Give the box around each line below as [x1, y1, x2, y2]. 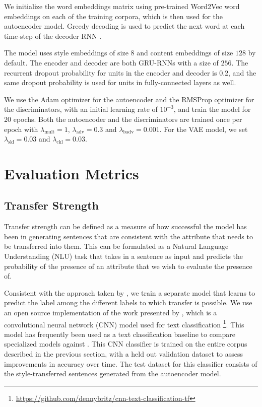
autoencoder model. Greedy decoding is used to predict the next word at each [4, 21, 245, 31]
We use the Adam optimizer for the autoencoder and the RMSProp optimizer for [4, 94, 254, 104]
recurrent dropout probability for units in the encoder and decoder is [4, 67, 217, 78]
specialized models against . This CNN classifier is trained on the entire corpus [4, 338, 247, 349]
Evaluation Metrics [4, 163, 139, 183]
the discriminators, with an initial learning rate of [4, 104, 158, 114]
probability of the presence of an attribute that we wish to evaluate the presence [4, 260, 252, 271]
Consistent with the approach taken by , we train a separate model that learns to [4, 287, 255, 298]
